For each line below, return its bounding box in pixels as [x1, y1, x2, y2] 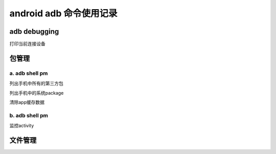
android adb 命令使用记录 [9, 8, 118, 19]
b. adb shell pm [9, 112, 49, 119]
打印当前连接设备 [9, 41, 45, 47]
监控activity [9, 123, 34, 129]
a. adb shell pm [9, 70, 48, 77]
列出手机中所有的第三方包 [9, 80, 63, 86]
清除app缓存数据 [9, 99, 45, 105]
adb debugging [9, 27, 59, 36]
